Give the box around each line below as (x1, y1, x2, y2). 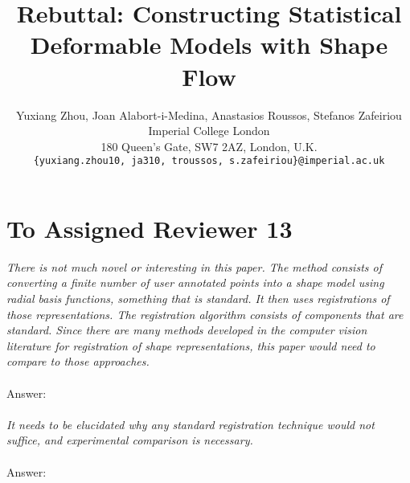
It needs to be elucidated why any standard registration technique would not (6, 415, 375, 432)
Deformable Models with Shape (30, 28, 388, 61)
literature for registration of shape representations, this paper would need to (6, 337, 375, 354)
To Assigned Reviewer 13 (6, 211, 293, 244)
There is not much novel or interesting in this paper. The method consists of (6, 258, 382, 275)
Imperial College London (148, 122, 270, 139)
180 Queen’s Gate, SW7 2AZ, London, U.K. (100, 137, 318, 154)
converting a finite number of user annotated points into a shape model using (6, 274, 384, 291)
